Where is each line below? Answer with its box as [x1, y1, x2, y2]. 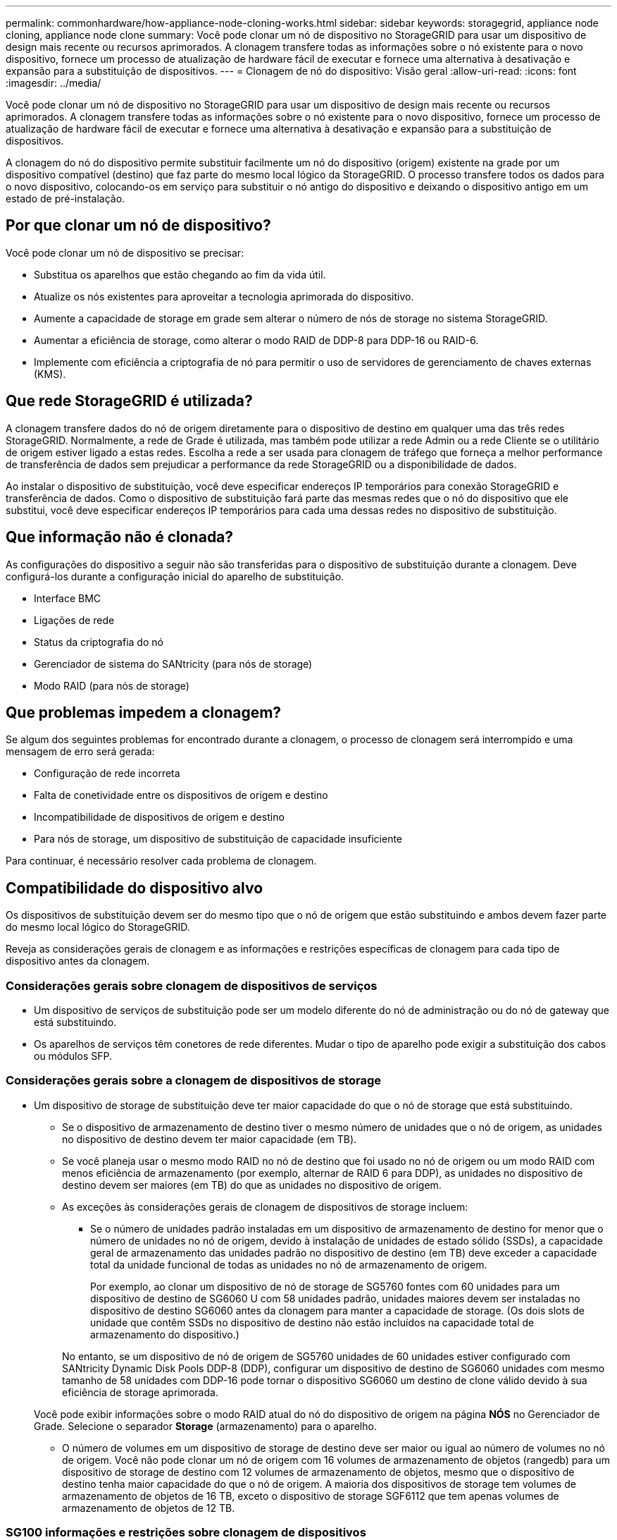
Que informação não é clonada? [6, 528, 234, 546]
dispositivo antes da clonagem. [6, 955, 150, 967]
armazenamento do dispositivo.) [90, 1328, 239, 1340]
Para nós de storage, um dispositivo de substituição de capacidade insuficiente [34, 833, 403, 845]
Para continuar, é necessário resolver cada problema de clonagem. [6, 855, 317, 867]
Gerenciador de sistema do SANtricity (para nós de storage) [34, 657, 313, 670]
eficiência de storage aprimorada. [62, 1386, 218, 1398]
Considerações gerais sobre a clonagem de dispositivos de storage [6, 1073, 382, 1088]
